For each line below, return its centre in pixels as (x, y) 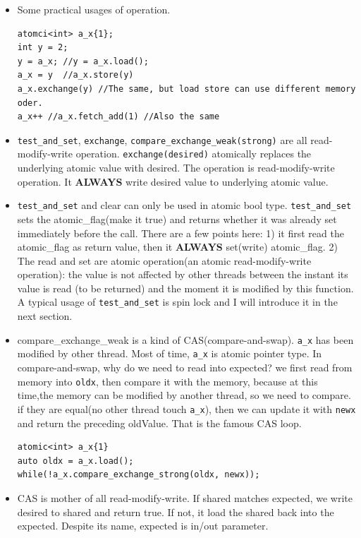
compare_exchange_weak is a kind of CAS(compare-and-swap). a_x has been (185, 339)
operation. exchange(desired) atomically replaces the (194, 154)
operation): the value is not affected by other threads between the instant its (183, 274)
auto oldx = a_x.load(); (75, 461)
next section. (45, 316)
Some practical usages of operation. (94, 9)
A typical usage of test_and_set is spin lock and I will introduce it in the (177, 302)
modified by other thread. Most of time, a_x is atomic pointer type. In (170, 353)
